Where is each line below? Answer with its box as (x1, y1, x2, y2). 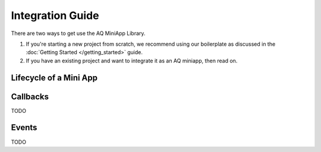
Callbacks (11, 91, 49, 102)
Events (11, 122, 37, 133)
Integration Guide (11, 9, 99, 22)
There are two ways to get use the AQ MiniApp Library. (11, 30, 146, 37)
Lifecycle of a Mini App (11, 72, 98, 83)
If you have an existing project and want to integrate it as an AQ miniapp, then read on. (26, 57, 238, 64)
